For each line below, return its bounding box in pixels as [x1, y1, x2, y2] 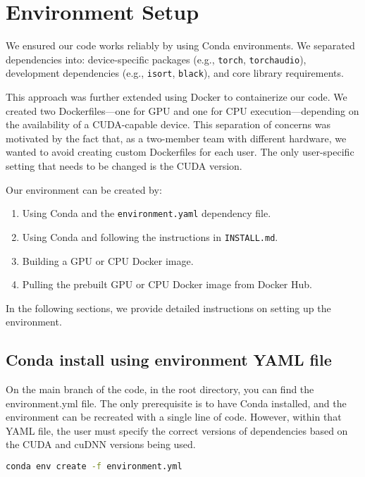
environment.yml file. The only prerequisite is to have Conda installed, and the [6, 395, 347, 410]
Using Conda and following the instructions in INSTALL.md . [22, 229, 278, 244]
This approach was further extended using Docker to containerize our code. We [6, 89, 347, 104]
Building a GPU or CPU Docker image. [22, 253, 194, 268]
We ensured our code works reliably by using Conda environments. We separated [6, 38, 355, 53]
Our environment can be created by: [6, 182, 162, 197]
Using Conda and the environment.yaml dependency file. [22, 206, 271, 221]
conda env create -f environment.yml [6, 461, 182, 472]
